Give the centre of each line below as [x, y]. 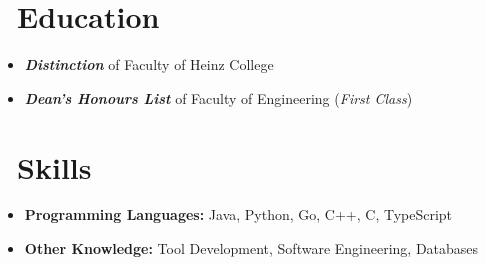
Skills [54, 166]
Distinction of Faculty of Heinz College [149, 64]
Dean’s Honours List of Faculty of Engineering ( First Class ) [218, 97]
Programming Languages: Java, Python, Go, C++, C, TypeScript [238, 214]
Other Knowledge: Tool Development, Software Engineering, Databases [251, 248]
